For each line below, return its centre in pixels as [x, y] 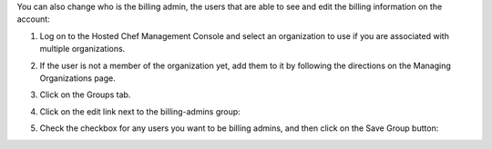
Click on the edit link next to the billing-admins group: [140, 111]
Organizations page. [77, 78]
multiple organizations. [82, 49]
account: [33, 19]
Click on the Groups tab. [85, 94]
